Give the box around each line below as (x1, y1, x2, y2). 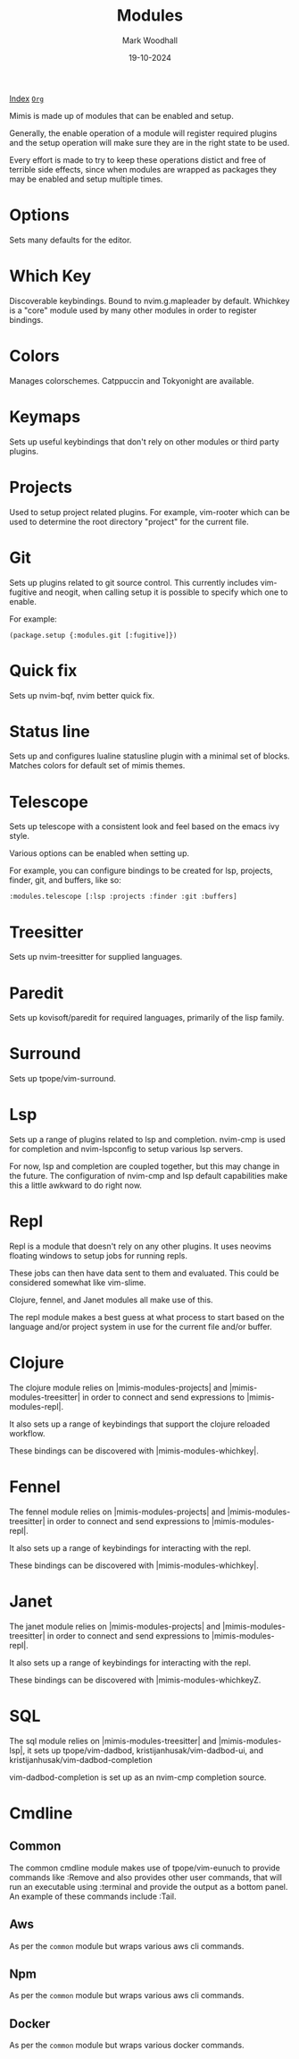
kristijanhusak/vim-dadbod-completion (9, 1754, 154, 1765)
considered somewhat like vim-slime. (9, 1277, 146, 1288)
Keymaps (9, 406, 81, 427)
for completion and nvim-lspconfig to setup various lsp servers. (9, 1144, 244, 1155)
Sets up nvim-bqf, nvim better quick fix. (9, 690, 154, 700)
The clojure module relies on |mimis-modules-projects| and (9, 1383, 228, 1393)
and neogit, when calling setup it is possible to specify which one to (38, 587, 288, 597)
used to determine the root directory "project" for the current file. (9, 516, 249, 527)
